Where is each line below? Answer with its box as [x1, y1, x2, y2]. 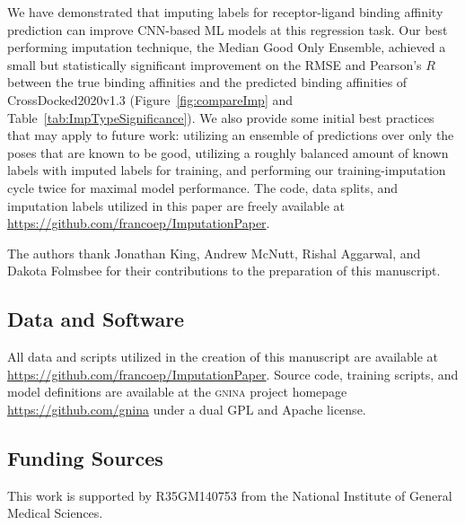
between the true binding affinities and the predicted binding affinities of [7, 73, 408, 92]
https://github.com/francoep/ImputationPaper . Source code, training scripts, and [7, 364, 459, 383]
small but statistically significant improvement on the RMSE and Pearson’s [7, 55, 422, 74]
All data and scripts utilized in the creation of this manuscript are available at [7, 347, 438, 366]
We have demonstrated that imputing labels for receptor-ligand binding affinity [7, 3, 443, 21]
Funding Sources [7, 443, 163, 471]
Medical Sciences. [7, 503, 103, 522]
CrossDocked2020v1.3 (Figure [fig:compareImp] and [7, 90, 294, 109]
